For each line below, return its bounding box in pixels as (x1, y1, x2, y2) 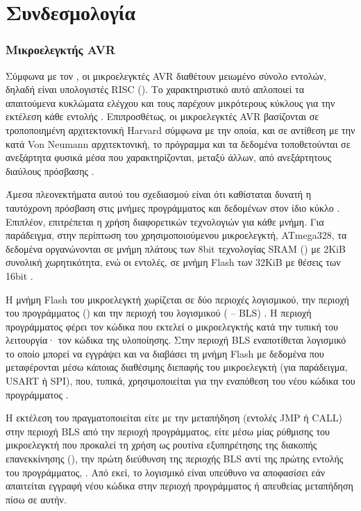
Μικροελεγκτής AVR (6, 41, 116, 58)
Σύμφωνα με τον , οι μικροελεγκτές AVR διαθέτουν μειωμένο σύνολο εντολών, (6, 68, 326, 83)
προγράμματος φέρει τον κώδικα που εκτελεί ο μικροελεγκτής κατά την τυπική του (6, 319, 338, 333)
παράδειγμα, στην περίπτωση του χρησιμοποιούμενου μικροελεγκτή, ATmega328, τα (6, 228, 347, 242)
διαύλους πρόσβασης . (6, 163, 94, 178)
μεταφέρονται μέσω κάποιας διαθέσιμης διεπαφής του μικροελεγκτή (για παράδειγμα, (6, 360, 348, 374)
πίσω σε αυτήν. (6, 492, 67, 506)
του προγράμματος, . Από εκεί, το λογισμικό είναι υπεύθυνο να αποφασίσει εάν (6, 464, 326, 479)
